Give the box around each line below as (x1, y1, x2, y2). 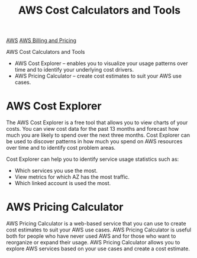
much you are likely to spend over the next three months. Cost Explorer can (6, 131, 190, 139)
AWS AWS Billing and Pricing (6, 37, 77, 44)
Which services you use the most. (14, 167, 98, 175)
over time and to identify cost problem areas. (6, 144, 116, 151)
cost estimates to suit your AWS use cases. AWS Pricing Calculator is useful (6, 226, 191, 234)
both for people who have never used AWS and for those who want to (6, 233, 176, 240)
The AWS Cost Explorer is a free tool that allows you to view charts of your (6, 119, 188, 126)
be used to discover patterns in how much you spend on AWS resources (6, 138, 183, 145)
